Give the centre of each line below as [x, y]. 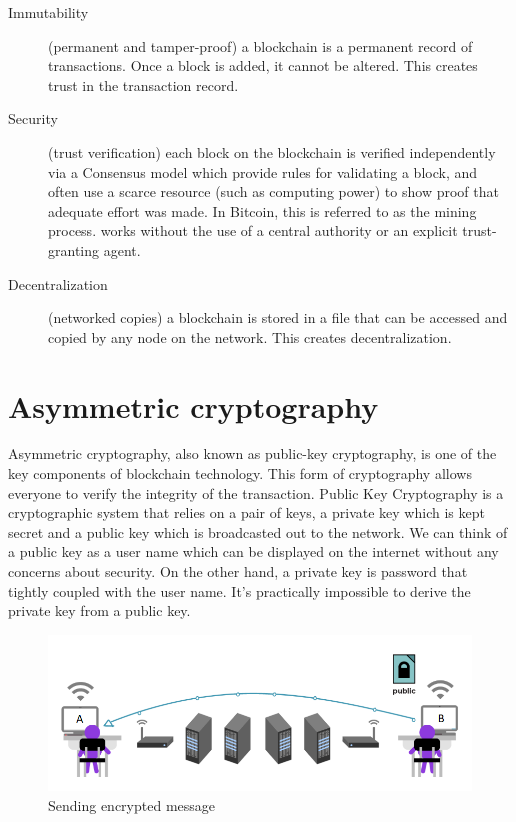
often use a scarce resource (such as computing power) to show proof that [273, 191]
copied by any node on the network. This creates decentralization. [250, 336]
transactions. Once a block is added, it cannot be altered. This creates [263, 65]
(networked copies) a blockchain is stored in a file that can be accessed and [278, 317]
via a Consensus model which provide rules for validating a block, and [263, 171]
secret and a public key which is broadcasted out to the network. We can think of [258, 531]
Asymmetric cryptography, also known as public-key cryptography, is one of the [252, 453]
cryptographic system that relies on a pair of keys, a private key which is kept [246, 512]
